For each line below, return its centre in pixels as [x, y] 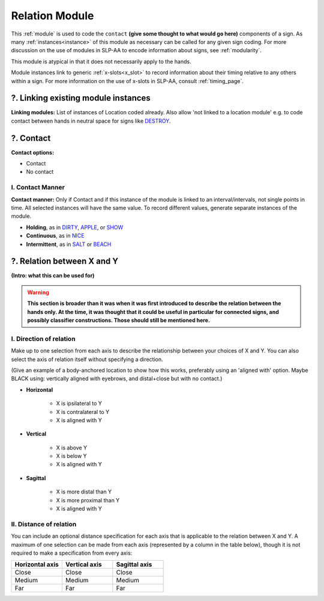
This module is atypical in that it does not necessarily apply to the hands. [101, 61]
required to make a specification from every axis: [72, 553]
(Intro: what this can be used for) [53, 276]
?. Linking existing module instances [81, 98]
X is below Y [71, 456]
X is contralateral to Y [83, 411]
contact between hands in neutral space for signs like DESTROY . [91, 121]
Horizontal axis [37, 564]
